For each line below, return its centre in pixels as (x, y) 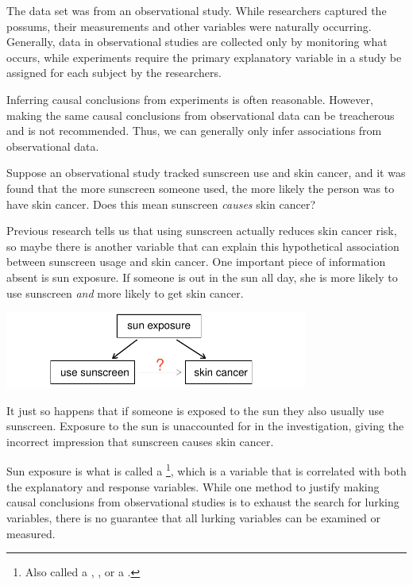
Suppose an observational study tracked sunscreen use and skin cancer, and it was (206, 173)
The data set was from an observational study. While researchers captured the (197, 10)
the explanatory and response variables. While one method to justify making (193, 486)
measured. (31, 533)
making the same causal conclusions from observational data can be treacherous (201, 115)
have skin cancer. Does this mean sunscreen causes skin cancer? (161, 204)
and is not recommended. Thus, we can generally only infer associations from (194, 131)
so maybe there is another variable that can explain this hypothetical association (203, 246)
